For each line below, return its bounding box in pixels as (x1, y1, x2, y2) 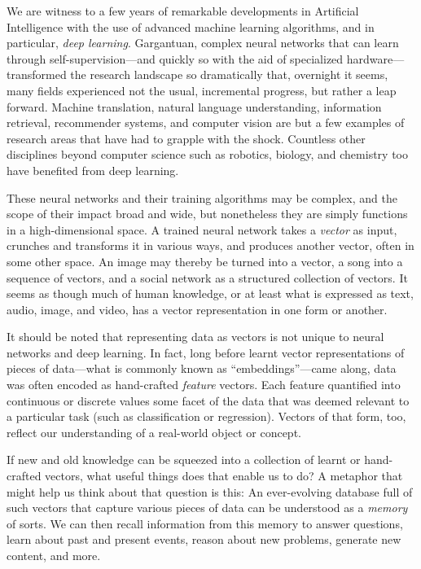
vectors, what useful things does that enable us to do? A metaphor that (45, 467, 403, 484)
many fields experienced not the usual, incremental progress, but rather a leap (7, 81, 397, 98)
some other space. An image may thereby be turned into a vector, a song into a (7, 252, 403, 269)
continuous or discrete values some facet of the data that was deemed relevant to (7, 392, 410, 409)
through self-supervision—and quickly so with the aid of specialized (7, 50, 344, 67)
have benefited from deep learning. (7, 161, 179, 178)
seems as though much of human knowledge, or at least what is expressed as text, (7, 285, 414, 302)
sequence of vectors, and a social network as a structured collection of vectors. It (7, 269, 408, 286)
